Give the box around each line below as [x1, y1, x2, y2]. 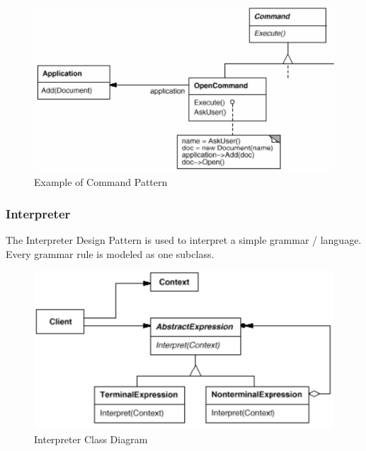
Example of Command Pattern [34, 175, 168, 189]
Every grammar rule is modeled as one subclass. [6, 246, 215, 261]
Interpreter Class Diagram [34, 432, 148, 447]
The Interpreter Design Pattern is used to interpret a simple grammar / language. [6, 233, 362, 247]
